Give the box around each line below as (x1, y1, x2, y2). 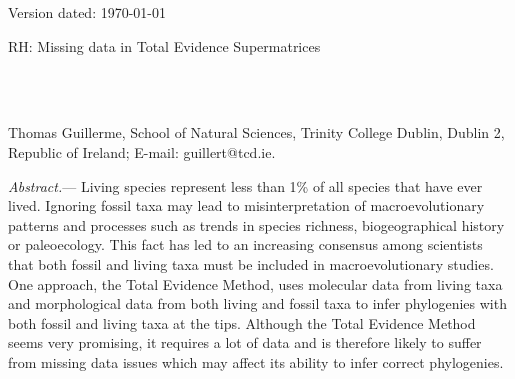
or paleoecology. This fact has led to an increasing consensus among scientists (8, 234, 483, 255)
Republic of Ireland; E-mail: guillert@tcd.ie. (8, 141, 276, 162)
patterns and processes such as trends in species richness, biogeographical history (8, 214, 505, 235)
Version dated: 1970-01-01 (8, 2, 167, 22)
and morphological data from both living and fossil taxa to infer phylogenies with (8, 293, 507, 314)
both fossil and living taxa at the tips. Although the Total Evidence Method (8, 312, 476, 333)
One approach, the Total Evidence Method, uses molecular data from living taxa (8, 273, 503, 294)
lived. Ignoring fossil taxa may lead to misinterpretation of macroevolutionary (8, 195, 485, 216)
